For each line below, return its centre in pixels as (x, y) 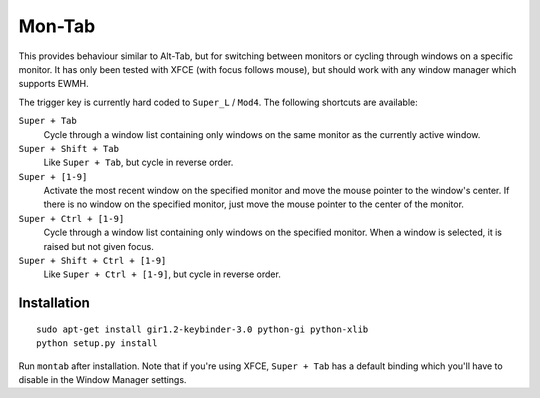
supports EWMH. (53, 84)
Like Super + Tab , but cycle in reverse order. (138, 162)
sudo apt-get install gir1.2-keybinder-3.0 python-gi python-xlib (202, 329)
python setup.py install (97, 343)
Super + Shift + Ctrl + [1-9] (92, 261)
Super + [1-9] (53, 176)
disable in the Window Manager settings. (102, 379)
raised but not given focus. (98, 246)
